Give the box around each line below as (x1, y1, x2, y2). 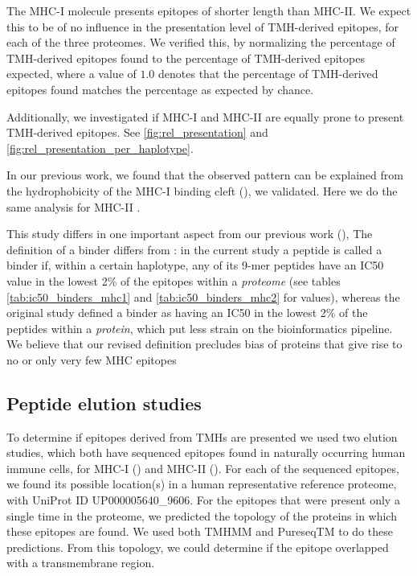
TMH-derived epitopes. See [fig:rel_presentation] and (6, 124, 268, 141)
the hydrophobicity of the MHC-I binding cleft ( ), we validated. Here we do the (6, 182, 398, 199)
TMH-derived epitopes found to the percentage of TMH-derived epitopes (6, 49, 365, 66)
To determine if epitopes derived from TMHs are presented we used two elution (6, 428, 398, 445)
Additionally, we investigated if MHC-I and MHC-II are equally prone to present (6, 108, 404, 125)
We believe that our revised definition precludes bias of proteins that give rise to (6, 335, 403, 352)
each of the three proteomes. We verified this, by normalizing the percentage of (6, 34, 395, 51)
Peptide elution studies (6, 390, 202, 415)
